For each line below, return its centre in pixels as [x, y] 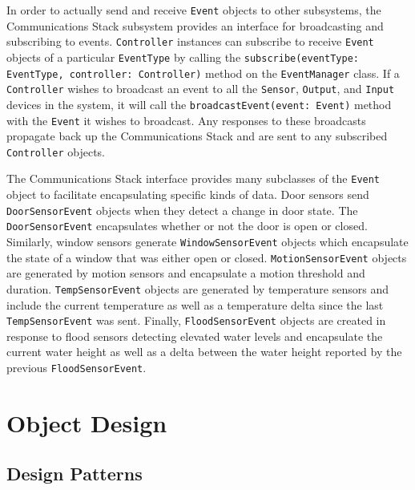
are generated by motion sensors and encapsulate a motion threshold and [186, 273]
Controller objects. [56, 151]
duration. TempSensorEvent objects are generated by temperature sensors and [197, 288]
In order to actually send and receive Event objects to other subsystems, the [194, 10]
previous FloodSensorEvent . [77, 367]
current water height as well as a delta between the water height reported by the [204, 352]
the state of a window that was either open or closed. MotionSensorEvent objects [207, 257]
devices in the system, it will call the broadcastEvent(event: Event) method [199, 104]
